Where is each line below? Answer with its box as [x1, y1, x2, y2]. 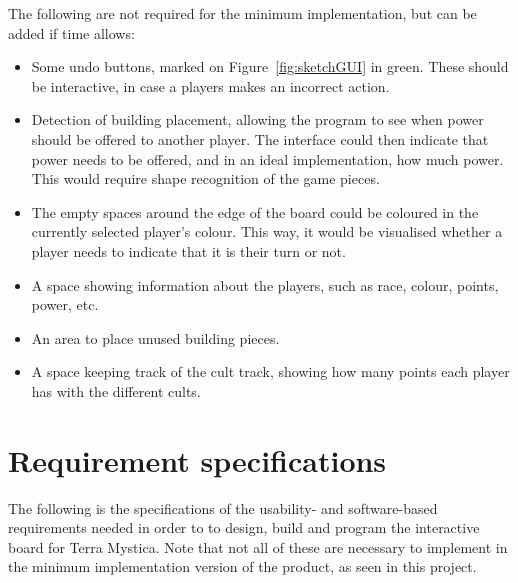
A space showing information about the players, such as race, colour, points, [31, 274, 499, 295]
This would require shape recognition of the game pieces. [31, 168, 380, 189]
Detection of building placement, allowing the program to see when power [31, 109, 484, 130]
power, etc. [31, 294, 99, 315]
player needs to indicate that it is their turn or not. [31, 240, 346, 261]
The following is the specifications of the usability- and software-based [8, 497, 438, 518]
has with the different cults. [31, 380, 201, 401]
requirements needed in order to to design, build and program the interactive [8, 517, 480, 538]
